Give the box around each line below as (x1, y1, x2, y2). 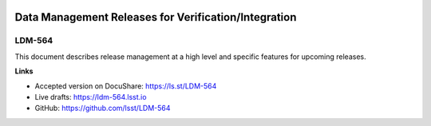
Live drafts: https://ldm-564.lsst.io (34, 92, 147, 101)
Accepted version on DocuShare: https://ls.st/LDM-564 (34, 81, 217, 91)
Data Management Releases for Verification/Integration (14, 10, 297, 24)
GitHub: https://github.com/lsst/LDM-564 (34, 104, 171, 113)
